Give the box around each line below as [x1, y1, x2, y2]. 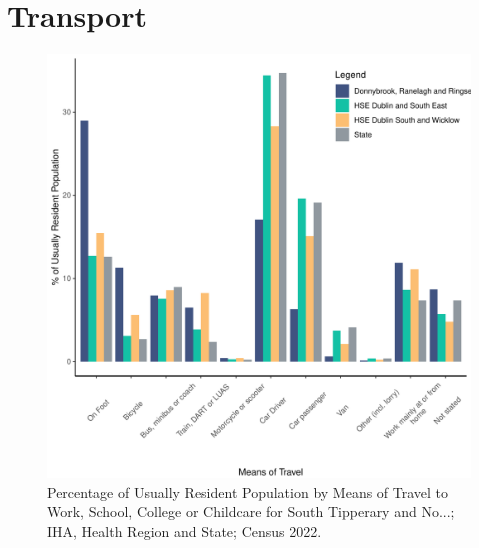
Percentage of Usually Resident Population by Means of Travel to [47, 481, 449, 502]
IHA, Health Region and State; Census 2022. [47, 520, 322, 541]
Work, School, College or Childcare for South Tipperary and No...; [47, 501, 455, 522]
